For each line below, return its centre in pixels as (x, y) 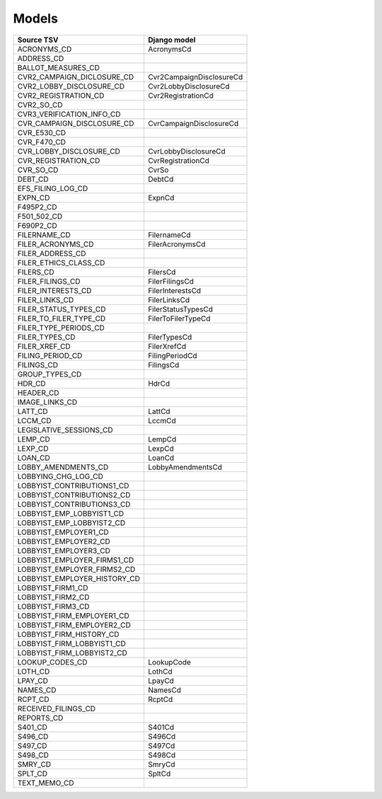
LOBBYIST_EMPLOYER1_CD (63, 532)
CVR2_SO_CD (40, 105)
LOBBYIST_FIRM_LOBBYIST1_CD (72, 643)
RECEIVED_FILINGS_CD (56, 708)
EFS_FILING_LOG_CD (53, 188)
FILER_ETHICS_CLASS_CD (61, 263)
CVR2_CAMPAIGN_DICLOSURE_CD (76, 76)
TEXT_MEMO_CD (46, 783)
